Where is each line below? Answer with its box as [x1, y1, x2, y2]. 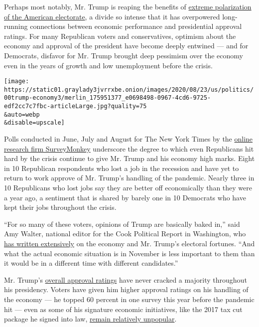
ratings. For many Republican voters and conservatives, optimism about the [4, 30, 236, 41]
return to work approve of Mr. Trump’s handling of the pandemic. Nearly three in [4, 172, 255, 183]
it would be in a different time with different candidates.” [4, 258, 178, 268]
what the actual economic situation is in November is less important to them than [4, 248, 255, 258]
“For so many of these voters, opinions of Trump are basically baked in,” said [4, 218, 240, 229]
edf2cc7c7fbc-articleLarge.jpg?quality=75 [4, 103, 147, 110]
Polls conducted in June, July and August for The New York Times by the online [4, 134, 253, 144]
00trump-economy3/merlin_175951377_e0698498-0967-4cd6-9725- [4, 94, 211, 102]
